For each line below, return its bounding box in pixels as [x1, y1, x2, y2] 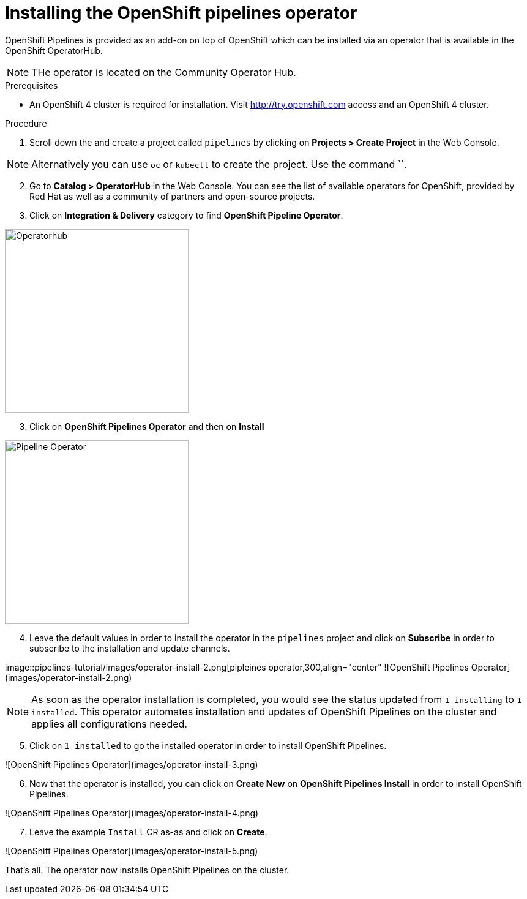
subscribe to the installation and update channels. [29, 642, 230, 653]
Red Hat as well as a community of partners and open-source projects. [29, 190, 315, 201]
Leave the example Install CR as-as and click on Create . [29, 826, 267, 837]
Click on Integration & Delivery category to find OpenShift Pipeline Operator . [29, 209, 343, 220]
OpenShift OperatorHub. [5, 45, 103, 56]
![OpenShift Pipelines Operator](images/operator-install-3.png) [5, 759, 258, 770]
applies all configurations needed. [31, 717, 187, 730]
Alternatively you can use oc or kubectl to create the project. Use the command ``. [31, 157, 407, 170]
